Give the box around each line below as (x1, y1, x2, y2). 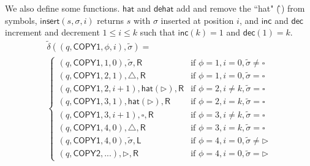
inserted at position (161, 13, 234, 26)
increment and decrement (5, 26, 100, 39)
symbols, (5, 13, 37, 26)
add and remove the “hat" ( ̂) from (176, 2, 305, 14)
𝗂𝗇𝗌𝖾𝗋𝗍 (40, 17, 60, 26)
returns (97, 13, 124, 26)
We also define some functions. (5, 2, 120, 14)
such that (140, 26, 175, 39)
